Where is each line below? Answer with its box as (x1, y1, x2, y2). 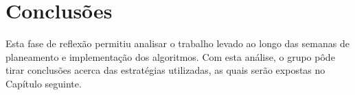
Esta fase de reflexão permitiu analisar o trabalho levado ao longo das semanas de (5, 36, 350, 51)
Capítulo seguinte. (5, 76, 82, 90)
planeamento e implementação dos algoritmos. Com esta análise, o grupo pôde (5, 49, 335, 64)
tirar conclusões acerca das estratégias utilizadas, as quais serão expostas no (5, 63, 325, 77)
